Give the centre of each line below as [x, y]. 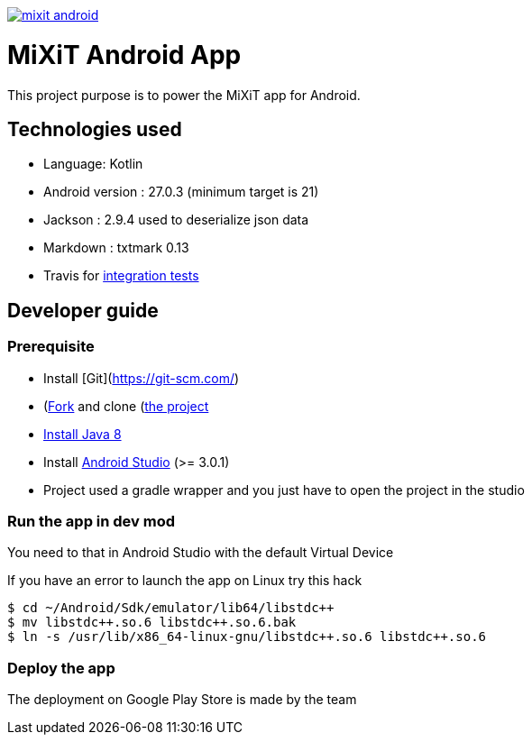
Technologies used [95, 129]
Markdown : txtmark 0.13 [116, 248]
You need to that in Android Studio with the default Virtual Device [201, 553]
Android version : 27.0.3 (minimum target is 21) [181, 192]
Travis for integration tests [121, 276]
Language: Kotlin [93, 164]
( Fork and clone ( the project [126, 406]
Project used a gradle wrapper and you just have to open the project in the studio [284, 490]
